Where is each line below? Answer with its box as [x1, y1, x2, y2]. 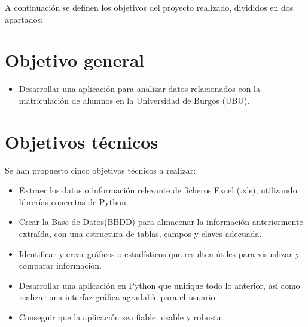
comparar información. [19, 259, 102, 272]
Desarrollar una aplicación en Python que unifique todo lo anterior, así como [19, 279, 300, 291]
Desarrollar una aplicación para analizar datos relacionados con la [19, 82, 260, 95]
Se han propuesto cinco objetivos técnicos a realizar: [5, 163, 196, 176]
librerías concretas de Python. [19, 195, 129, 208]
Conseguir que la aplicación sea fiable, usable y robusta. [19, 310, 224, 323]
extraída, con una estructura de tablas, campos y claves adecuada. [19, 227, 262, 239]
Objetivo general [5, 48, 145, 72]
